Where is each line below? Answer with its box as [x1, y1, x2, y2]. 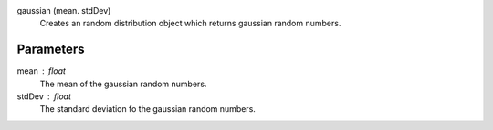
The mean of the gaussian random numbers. [39, 78, 207, 89]
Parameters [16, 42, 85, 57]
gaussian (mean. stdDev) [16, 5, 111, 15]
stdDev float [16, 91, 72, 102]
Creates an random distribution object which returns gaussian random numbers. [39, 18, 341, 29]
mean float [16, 65, 66, 76]
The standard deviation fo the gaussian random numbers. [39, 104, 256, 115]
